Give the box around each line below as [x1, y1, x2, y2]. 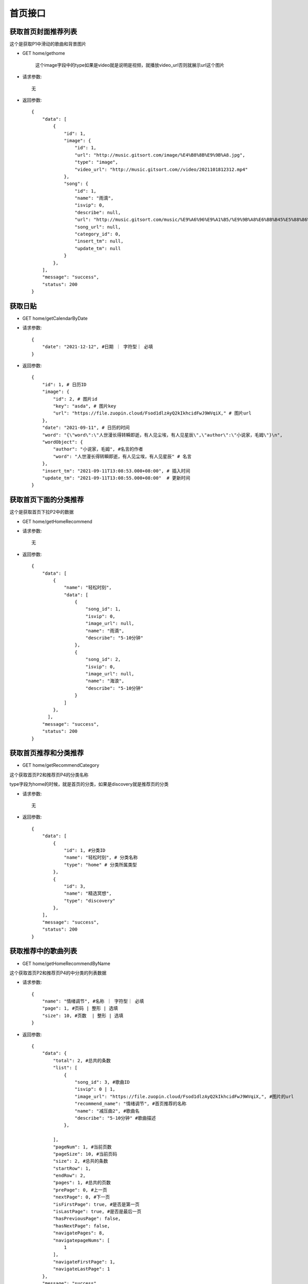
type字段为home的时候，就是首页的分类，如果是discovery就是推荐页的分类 [9, 781, 169, 787]
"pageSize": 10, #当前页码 [53, 1151, 118, 1157]
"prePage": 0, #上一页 [53, 1187, 107, 1193]
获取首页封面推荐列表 [9, 27, 77, 36]
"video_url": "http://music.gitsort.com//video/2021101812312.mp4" [74, 166, 248, 172]
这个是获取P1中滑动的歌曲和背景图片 [9, 41, 87, 47]
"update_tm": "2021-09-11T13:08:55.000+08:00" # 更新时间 [42, 475, 190, 481]
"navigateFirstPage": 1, [53, 1259, 115, 1264]
